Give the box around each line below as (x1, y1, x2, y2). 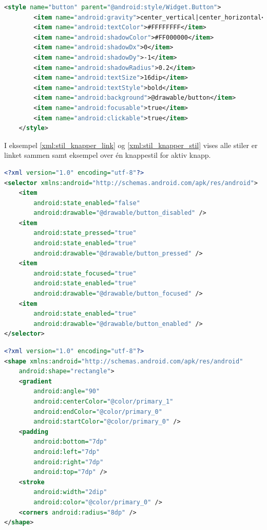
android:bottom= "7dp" (33, 438, 107, 446)
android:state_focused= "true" (33, 269, 137, 277)
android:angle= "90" (33, 388, 100, 395)
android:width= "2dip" (33, 488, 107, 496)
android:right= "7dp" (33, 458, 104, 466)
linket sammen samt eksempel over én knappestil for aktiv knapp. (4, 150, 211, 160)
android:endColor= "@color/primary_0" (33, 408, 162, 415)
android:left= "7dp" (33, 448, 100, 455)
